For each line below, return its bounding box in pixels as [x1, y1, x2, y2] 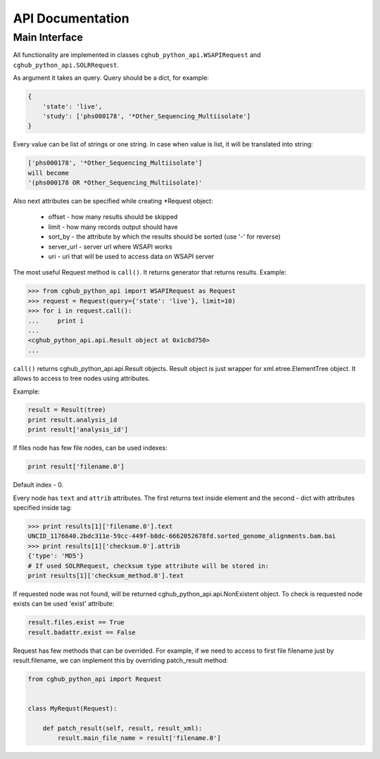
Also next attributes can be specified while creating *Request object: [13, 197, 214, 206]
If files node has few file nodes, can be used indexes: [13, 444, 168, 452]
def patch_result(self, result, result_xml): [42, 724, 203, 732]
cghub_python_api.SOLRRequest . [13, 61, 120, 69]
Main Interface [13, 31, 84, 44]
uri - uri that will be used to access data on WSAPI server [48, 252, 215, 261]
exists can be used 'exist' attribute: [13, 599, 115, 608]
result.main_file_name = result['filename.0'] [57, 734, 221, 742]
